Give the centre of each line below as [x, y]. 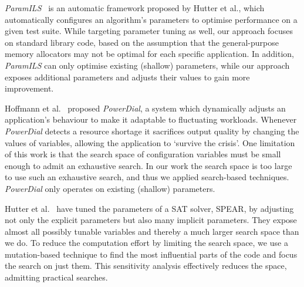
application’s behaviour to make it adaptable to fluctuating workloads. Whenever [151, 119]
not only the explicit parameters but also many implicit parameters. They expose [151, 220]
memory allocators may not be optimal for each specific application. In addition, [150, 54]
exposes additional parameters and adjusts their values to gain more [127, 77]
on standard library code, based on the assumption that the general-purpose [142, 42]
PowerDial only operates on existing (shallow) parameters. [110, 188]
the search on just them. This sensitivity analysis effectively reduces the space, [146, 266]
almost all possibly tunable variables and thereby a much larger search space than [152, 231]
